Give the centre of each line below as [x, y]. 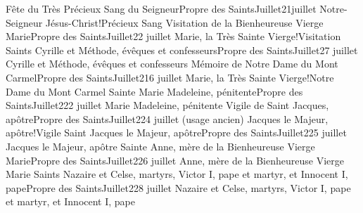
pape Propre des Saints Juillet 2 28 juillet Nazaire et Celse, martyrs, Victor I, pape [178, 187]
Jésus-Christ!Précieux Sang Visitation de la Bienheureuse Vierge [184, 22]
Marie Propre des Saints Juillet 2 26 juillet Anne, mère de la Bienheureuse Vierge [175, 160]
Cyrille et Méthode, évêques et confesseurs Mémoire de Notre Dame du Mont [172, 64]
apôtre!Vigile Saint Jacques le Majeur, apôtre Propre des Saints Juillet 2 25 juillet [176, 133]
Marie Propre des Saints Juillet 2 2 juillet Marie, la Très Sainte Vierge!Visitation [173, 36]
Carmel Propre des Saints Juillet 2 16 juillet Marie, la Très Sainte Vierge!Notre [170, 77]
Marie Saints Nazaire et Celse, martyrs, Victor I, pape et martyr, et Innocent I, [177, 174]
